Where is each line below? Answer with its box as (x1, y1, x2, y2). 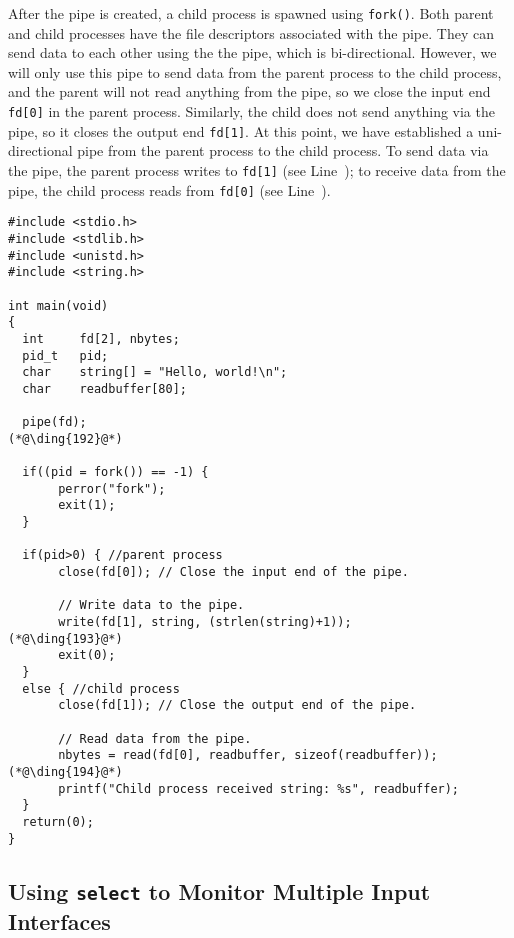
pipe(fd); (22, 415, 87, 430)
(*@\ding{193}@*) (8, 631, 123, 646)
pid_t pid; (22, 348, 109, 363)
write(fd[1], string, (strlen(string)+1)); (58, 615, 352, 629)
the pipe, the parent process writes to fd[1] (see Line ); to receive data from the (8, 159, 506, 180)
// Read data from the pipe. (58, 731, 252, 746)
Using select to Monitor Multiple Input (8, 875, 431, 906)
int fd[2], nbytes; (22, 331, 180, 346)
